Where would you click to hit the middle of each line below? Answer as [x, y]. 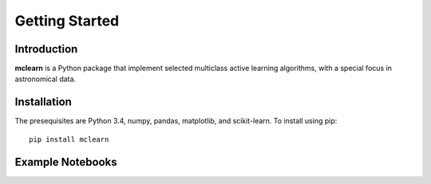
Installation [43, 102]
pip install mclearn [69, 139]
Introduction [46, 49]
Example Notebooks [66, 162]
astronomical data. [45, 79]
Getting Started [67, 21]
